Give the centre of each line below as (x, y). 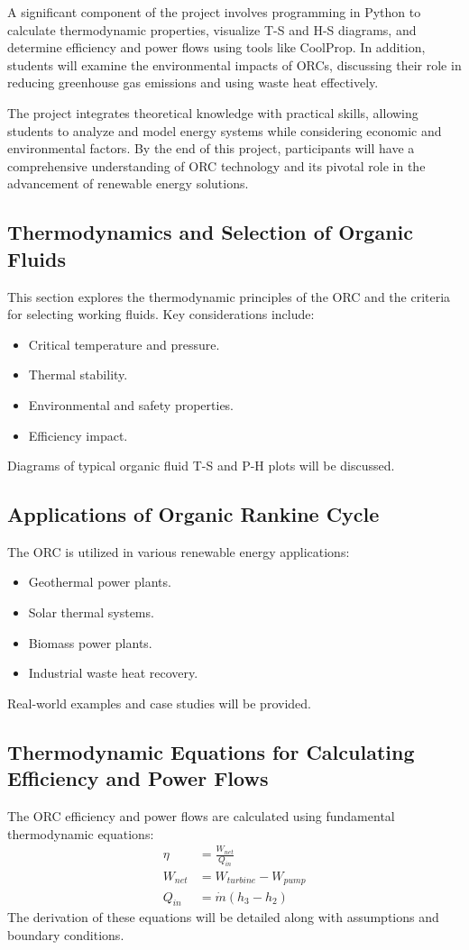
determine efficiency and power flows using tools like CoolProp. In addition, (216, 47)
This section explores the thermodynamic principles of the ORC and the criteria (229, 296)
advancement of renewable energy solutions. (128, 183)
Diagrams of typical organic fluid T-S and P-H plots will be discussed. (201, 466)
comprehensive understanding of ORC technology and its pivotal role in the (216, 165)
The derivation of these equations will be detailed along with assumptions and (223, 917)
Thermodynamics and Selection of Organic (211, 232)
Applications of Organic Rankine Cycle (193, 514)
